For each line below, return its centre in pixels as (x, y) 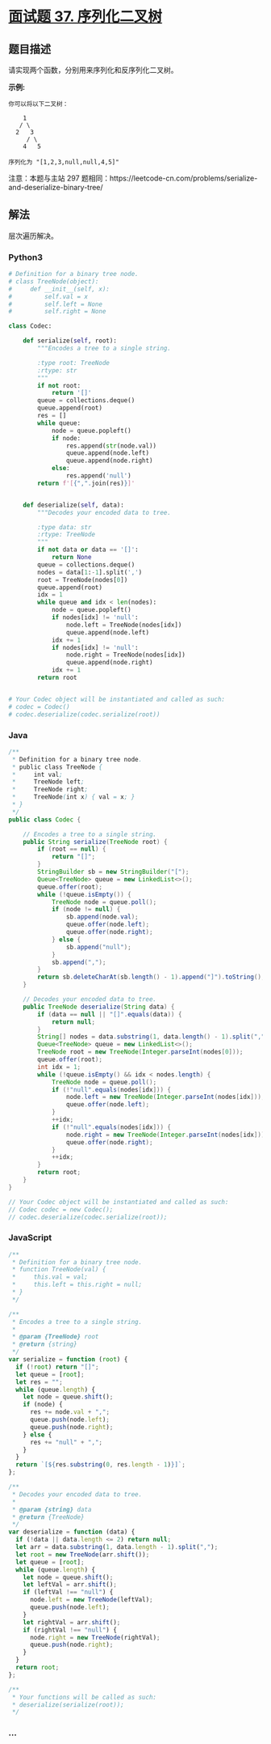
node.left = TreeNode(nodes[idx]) (124, 625)
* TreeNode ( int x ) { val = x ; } (73, 797)
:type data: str (65, 527)
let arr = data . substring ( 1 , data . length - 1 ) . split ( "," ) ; (117, 1547)
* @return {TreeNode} (48, 1517)
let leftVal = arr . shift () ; (70, 1585)
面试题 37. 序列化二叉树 (85, 17)
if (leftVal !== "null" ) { (68, 1592)
